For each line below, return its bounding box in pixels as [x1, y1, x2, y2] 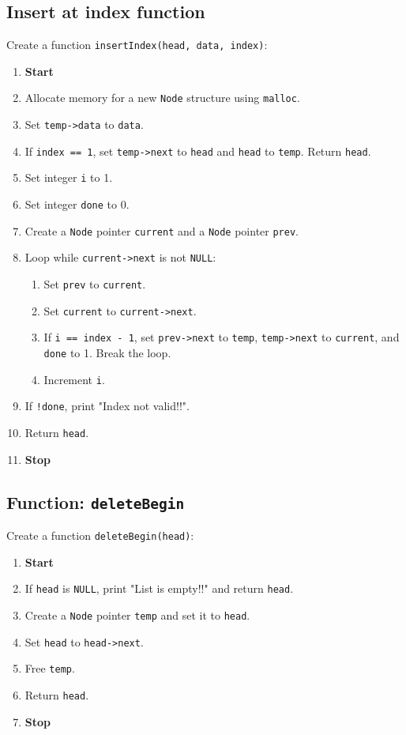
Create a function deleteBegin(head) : [6, 527, 194, 544]
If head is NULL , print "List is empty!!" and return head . [24, 580, 294, 597]
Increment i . [43, 371, 105, 387]
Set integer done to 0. [24, 196, 130, 213]
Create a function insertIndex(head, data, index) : [6, 36, 268, 53]
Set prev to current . [43, 276, 146, 292]
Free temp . [24, 660, 75, 677]
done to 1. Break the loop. [43, 345, 171, 361]
